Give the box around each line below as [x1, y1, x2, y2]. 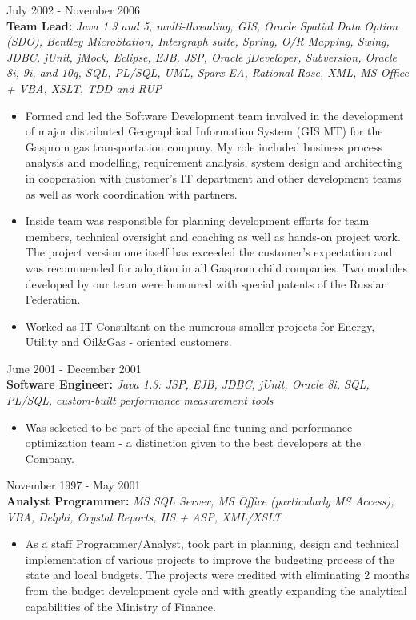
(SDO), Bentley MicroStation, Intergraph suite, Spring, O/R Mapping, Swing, [6, 33, 390, 50]
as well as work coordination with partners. [25, 185, 238, 202]
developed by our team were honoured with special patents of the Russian [25, 275, 388, 292]
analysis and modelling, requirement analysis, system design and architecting [25, 154, 402, 171]
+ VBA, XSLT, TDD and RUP [6, 79, 162, 96]
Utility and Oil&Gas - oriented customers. [25, 333, 232, 350]
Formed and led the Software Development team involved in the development [25, 107, 404, 123]
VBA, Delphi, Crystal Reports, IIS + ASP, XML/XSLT [6, 508, 282, 525]
